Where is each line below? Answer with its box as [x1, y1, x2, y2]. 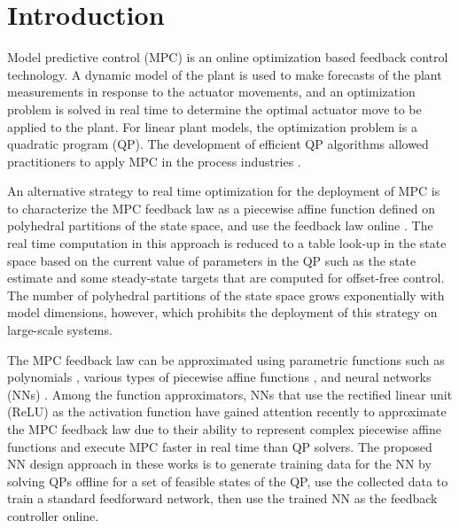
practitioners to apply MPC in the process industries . [7, 151, 301, 170]
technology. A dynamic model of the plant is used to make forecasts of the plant [7, 65, 442, 83]
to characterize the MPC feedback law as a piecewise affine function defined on [7, 198, 435, 217]
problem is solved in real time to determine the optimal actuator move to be [7, 99, 422, 118]
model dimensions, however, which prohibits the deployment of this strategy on [7, 303, 438, 322]
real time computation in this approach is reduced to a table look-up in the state [7, 234, 447, 252]
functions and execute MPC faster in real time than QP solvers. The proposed [7, 437, 432, 455]
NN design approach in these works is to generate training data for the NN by [7, 454, 432, 473]
